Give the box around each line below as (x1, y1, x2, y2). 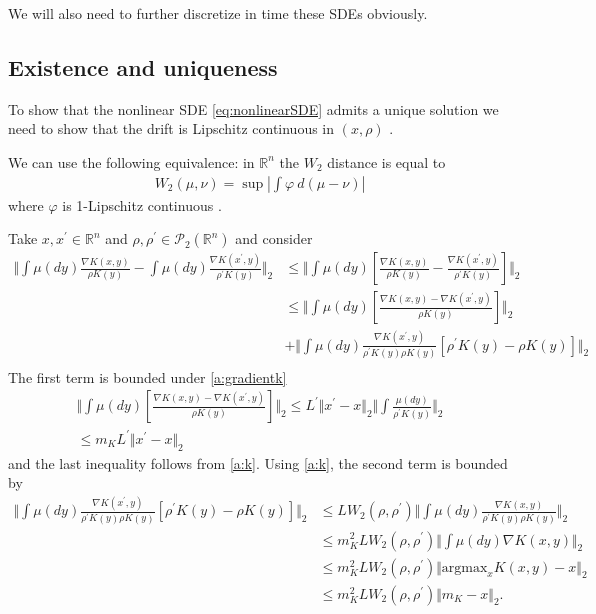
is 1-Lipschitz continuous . (62, 194, 222, 215)
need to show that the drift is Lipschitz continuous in (8, 118, 335, 139)
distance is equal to (327, 151, 446, 172)
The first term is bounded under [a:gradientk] (8, 366, 287, 387)
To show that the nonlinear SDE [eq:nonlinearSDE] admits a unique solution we (8, 98, 499, 119)
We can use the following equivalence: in (8, 151, 255, 172)
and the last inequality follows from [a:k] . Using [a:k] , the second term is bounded (8, 452, 508, 473)
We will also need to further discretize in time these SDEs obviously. (8, 3, 428, 23)
